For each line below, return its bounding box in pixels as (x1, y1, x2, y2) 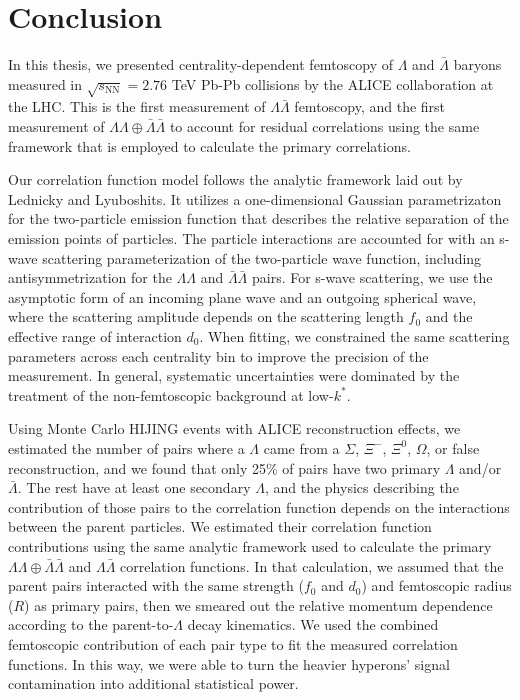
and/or (459, 457, 502, 478)
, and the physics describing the (264, 477, 459, 498)
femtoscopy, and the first (294, 96, 446, 117)
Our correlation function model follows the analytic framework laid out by (8, 169, 463, 190)
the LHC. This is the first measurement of (8, 96, 266, 117)
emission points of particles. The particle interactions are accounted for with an (8, 228, 495, 249)
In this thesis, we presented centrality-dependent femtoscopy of (8, 54, 394, 75)
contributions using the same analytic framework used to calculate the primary (8, 535, 492, 556)
